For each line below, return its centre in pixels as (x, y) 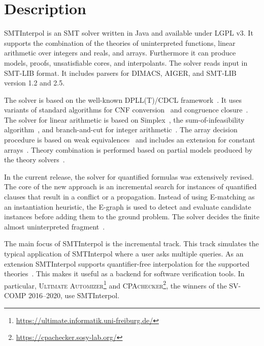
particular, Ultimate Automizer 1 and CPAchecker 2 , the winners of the (115, 284)
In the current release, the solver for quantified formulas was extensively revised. (129, 176)
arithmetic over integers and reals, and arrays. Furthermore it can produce (120, 53)
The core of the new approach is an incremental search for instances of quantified (130, 186)
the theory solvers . (35, 160)
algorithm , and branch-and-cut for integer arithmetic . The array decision (121, 129)
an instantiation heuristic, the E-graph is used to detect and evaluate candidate (128, 206)
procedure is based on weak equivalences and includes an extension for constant (130, 140)
